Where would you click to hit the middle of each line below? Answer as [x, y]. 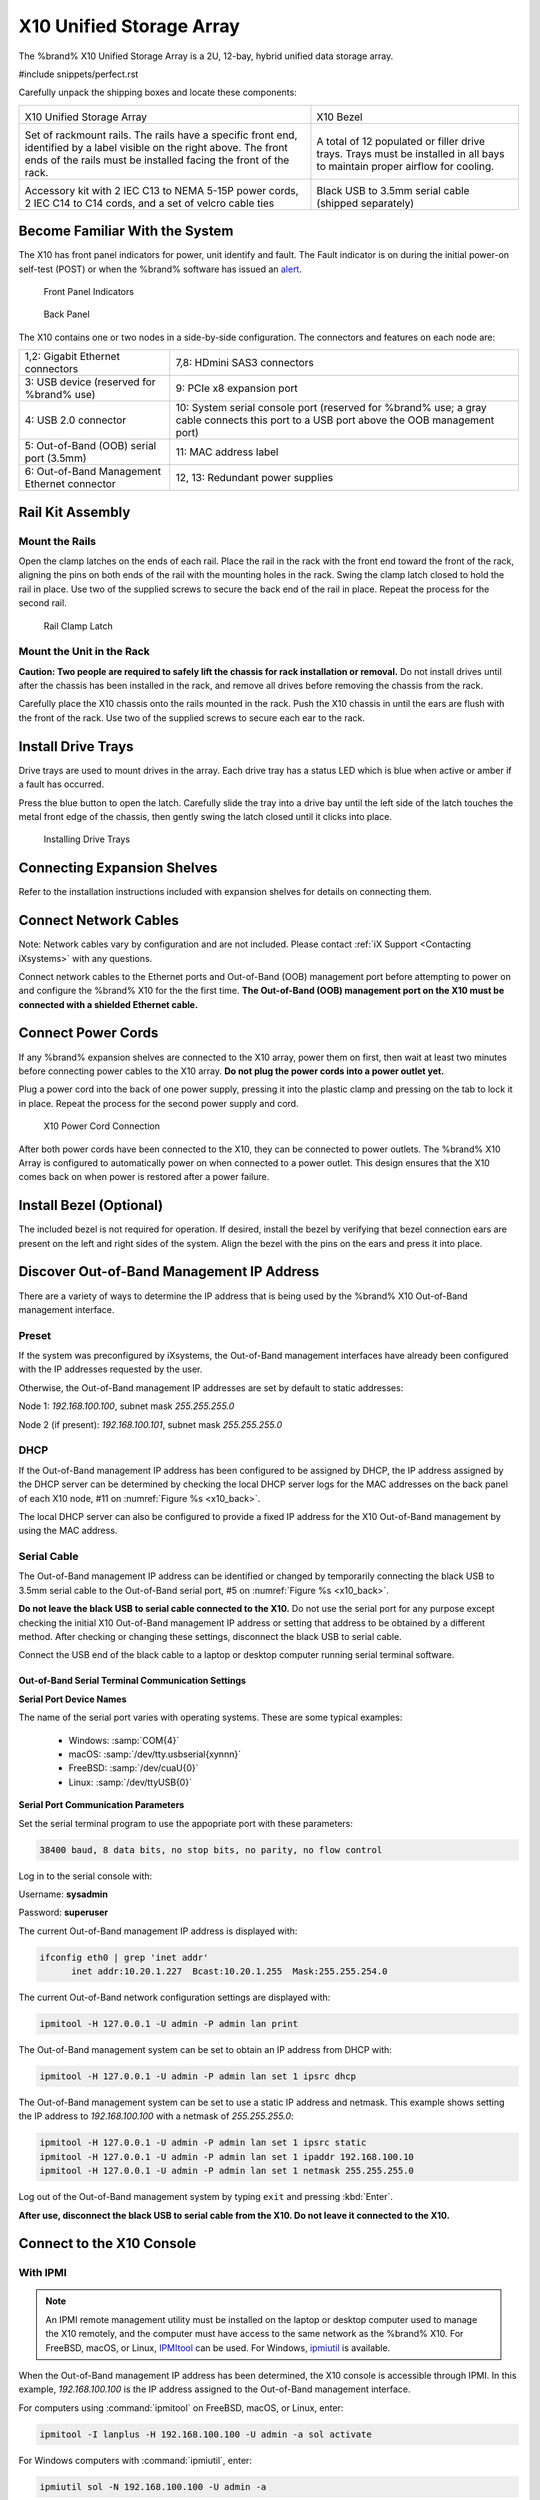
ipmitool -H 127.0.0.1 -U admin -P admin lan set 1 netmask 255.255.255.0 [227, 2171]
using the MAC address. [68, 1531]
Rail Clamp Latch [78, 626]
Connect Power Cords [88, 1033]
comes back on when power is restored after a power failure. [144, 1177]
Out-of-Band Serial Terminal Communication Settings [132, 1681]
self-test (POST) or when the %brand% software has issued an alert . [160, 269]
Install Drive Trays [76, 746]
